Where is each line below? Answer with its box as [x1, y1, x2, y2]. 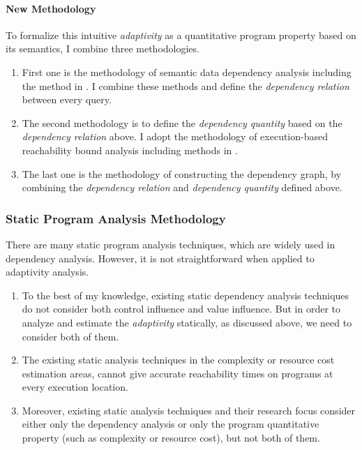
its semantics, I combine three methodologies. [6, 41, 199, 56]
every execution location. [22, 380, 128, 394]
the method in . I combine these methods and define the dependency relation [22, 78, 349, 93]
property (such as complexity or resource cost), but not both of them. [22, 430, 320, 445]
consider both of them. [22, 329, 119, 343]
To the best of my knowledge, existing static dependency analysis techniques [22, 287, 349, 302]
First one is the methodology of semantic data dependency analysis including [22, 64, 352, 79]
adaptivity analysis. [6, 264, 89, 279]
